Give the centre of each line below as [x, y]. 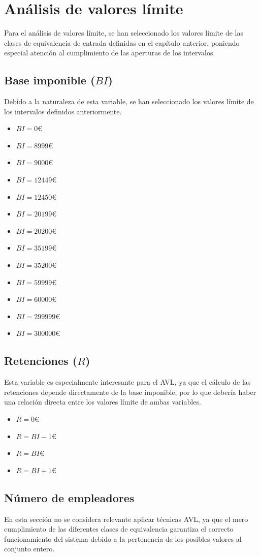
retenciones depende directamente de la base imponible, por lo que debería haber [130, 392]
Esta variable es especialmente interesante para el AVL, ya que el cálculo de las [127, 382]
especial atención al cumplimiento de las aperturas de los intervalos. [110, 53]
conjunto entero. [29, 549]
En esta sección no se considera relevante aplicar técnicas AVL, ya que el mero [126, 519]
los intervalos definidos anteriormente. [63, 111]
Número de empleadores [69, 497]
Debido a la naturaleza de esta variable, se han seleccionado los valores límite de [129, 101]
